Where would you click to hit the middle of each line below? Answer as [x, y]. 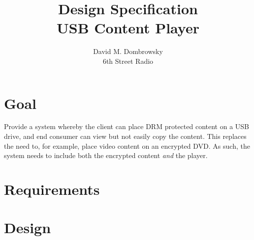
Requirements [52, 189]
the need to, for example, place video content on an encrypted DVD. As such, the [127, 146]
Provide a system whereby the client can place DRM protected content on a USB [127, 126]
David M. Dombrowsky [128, 51]
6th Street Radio [128, 61]
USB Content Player [128, 28]
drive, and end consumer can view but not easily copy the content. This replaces [125, 136]
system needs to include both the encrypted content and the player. [106, 155]
